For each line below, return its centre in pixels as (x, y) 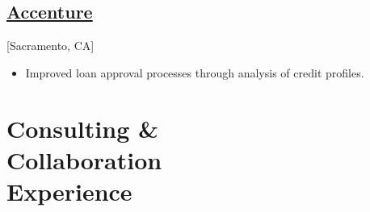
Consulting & (82, 128)
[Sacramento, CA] (50, 46)
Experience (69, 191)
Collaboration (84, 159)
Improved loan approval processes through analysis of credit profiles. (195, 72)
